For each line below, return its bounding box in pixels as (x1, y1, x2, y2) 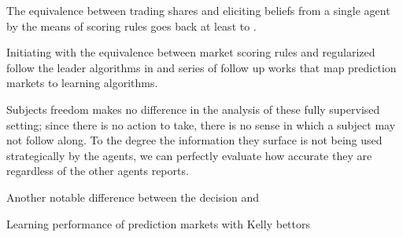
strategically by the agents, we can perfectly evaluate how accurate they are (6, 147, 372, 163)
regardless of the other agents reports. (6, 162, 189, 179)
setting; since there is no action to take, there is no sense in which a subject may (6, 116, 396, 133)
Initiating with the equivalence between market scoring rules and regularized (6, 44, 375, 60)
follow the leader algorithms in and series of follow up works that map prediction (6, 59, 397, 75)
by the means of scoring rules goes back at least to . (6, 17, 257, 34)
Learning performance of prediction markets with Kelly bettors (6, 215, 310, 232)
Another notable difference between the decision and (6, 188, 259, 205)
